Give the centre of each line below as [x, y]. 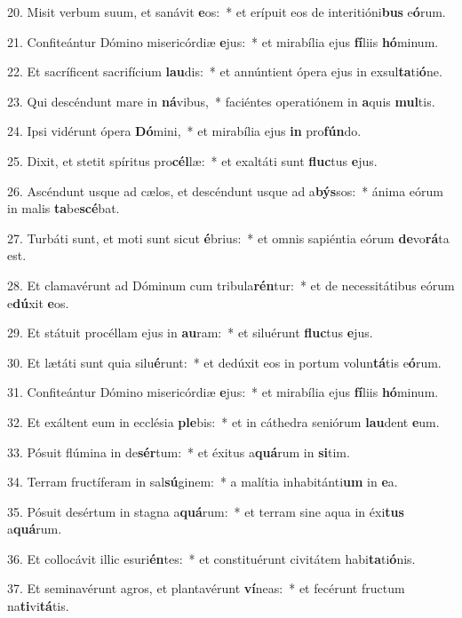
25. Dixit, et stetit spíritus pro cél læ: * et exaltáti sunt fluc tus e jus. [192, 160]
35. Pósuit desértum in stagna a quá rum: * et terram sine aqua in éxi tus [206, 511]
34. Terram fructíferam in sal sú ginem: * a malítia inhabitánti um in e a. [203, 482]
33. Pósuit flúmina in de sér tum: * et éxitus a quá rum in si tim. [179, 452]
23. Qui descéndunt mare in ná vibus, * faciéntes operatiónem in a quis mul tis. [221, 101]
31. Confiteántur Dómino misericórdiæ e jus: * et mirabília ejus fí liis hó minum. [223, 392]
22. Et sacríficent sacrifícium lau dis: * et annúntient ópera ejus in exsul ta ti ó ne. [225, 71]
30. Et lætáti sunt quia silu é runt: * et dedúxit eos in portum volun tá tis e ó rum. [224, 362]
